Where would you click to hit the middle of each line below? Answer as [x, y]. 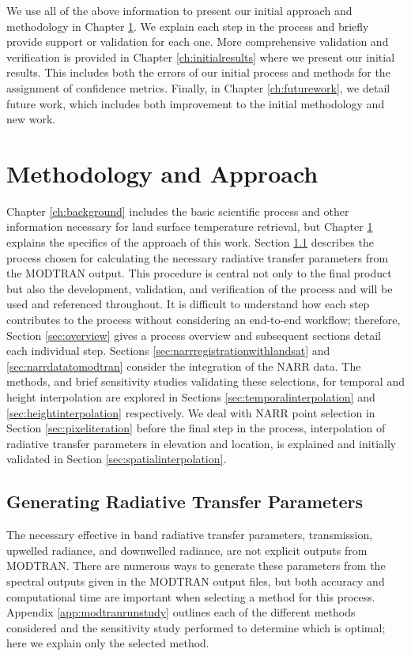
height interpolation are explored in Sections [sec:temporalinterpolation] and [191, 397]
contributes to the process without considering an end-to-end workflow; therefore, [204, 320]
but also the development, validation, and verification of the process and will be [200, 288]
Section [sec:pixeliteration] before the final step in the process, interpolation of [196, 428]
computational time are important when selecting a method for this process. [191, 596]
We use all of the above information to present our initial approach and [179, 10]
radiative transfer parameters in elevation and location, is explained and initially [202, 443]
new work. [31, 119]
